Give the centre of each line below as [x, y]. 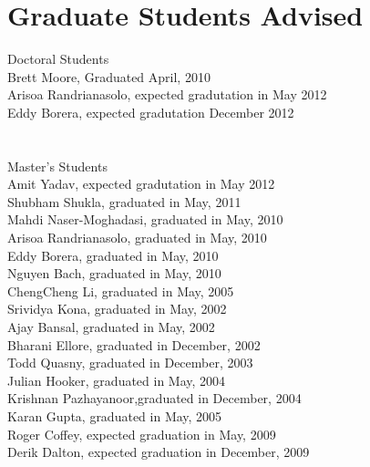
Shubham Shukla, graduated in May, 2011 [124, 201]
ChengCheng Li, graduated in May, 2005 [121, 291]
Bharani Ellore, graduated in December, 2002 [134, 344]
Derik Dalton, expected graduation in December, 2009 [159, 452]
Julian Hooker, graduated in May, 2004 [117, 380]
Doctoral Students [58, 59]
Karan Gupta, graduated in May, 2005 [115, 416]
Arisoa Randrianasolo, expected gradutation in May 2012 [167, 94]
